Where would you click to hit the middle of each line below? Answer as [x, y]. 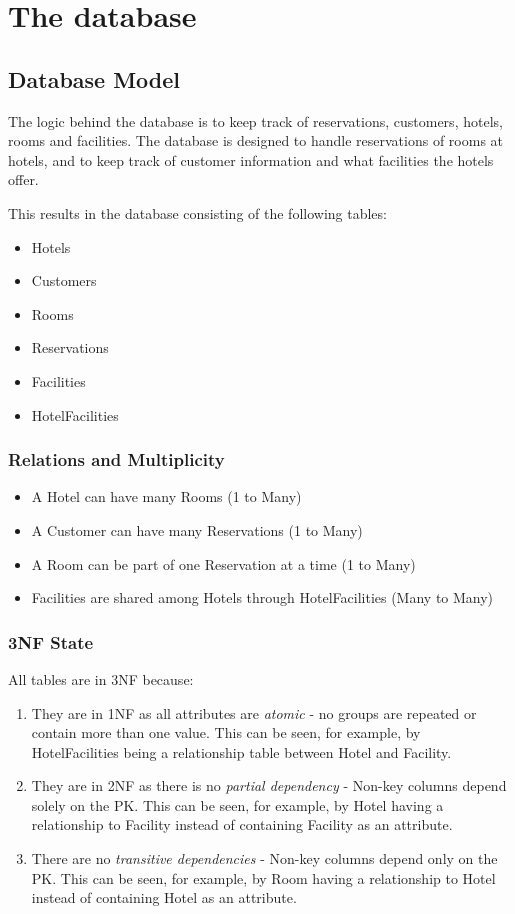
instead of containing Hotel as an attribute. [164, 897]
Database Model [94, 78]
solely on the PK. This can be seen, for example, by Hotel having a [237, 804]
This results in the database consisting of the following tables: [197, 212]
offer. [23, 179]
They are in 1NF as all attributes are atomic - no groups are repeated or [254, 712]
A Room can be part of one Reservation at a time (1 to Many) [223, 563]
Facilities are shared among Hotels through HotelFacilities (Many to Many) [262, 597]
